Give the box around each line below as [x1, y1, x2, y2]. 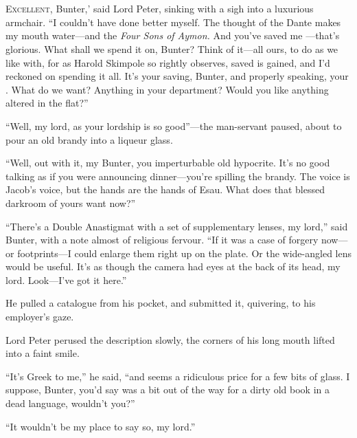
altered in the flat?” [5, 96, 89, 110]
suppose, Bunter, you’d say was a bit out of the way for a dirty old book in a [5, 382, 330, 397]
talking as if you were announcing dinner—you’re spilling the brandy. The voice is [5, 168, 350, 183]
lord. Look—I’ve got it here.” [5, 272, 127, 287]
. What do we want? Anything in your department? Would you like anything [5, 82, 329, 96]
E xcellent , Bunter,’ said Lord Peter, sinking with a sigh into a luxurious [5, 1, 314, 16]
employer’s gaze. [5, 309, 74, 324]
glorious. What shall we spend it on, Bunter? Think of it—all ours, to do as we [5, 41, 338, 56]
